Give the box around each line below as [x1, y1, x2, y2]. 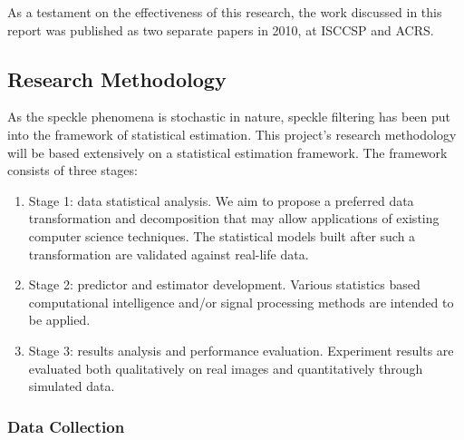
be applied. [28, 310, 91, 329]
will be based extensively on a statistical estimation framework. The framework [7, 142, 448, 161]
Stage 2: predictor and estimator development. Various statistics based [28, 275, 420, 294]
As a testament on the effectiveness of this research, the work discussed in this [7, 3, 442, 21]
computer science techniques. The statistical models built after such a [28, 226, 416, 245]
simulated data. [28, 376, 115, 396]
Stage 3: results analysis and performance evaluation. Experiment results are [28, 340, 454, 359]
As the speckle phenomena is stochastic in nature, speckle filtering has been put [7, 107, 451, 126]
